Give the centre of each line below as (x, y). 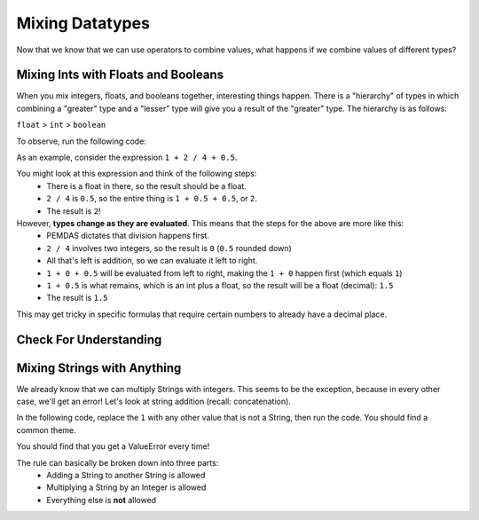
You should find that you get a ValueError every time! (113, 446)
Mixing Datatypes (83, 23)
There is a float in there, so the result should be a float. (147, 185)
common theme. (47, 429)
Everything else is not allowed (102, 500)
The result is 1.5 (77, 298)
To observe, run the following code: (81, 141)
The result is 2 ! (74, 211)
